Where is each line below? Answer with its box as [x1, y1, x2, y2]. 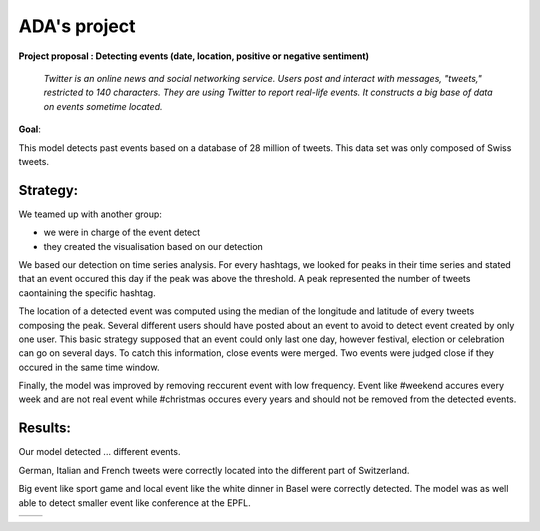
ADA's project [18, 15, 136, 37]
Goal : [18, 123, 42, 135]
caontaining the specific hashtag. [18, 286, 156, 299]
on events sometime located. [43, 100, 163, 112]
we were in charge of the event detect [43, 226, 201, 239]
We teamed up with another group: [18, 208, 162, 220]
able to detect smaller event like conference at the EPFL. [18, 496, 251, 509]
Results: [18, 420, 72, 437]
